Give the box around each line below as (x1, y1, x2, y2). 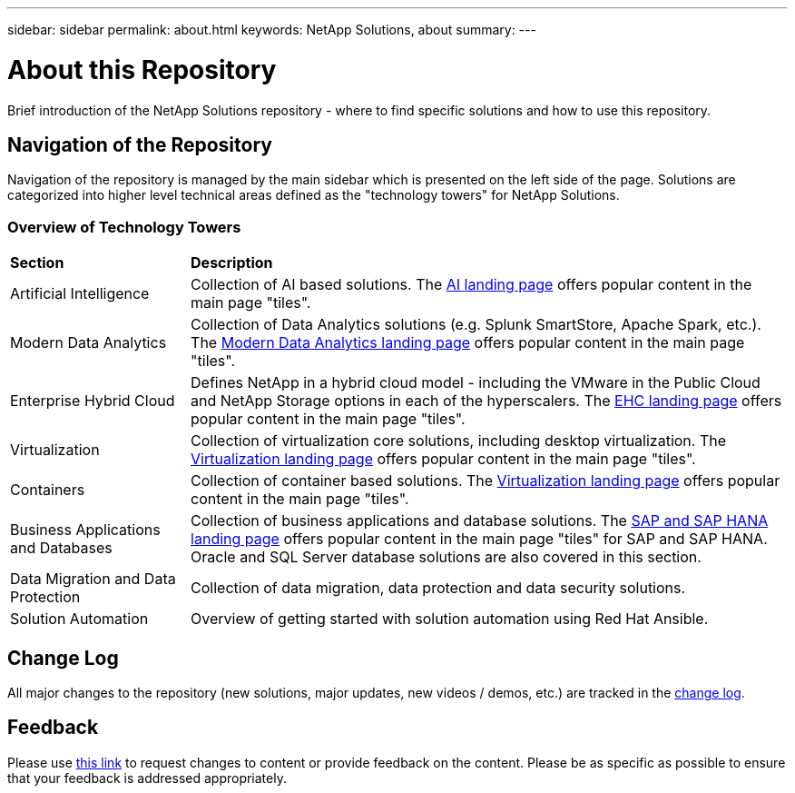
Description (191, 253, 273, 273)
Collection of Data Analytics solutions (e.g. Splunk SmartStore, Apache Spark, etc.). (191, 315, 761, 334)
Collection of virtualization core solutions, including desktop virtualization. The (191, 431, 727, 451)
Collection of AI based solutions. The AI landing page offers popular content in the (191, 275, 752, 294)
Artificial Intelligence (10, 284, 150, 303)
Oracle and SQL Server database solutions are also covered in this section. (191, 548, 702, 567)
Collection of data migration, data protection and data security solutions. (191, 579, 686, 598)
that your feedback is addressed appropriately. (7, 769, 287, 786)
